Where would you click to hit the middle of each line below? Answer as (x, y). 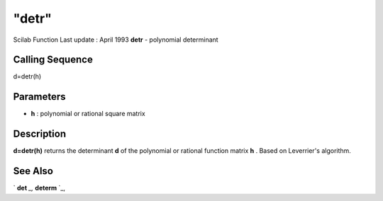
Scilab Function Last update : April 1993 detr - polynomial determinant (116, 40)
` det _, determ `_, (39, 188)
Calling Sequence (53, 60)
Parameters (39, 97)
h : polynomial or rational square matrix (88, 114)
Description (40, 134)
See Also (33, 171)
